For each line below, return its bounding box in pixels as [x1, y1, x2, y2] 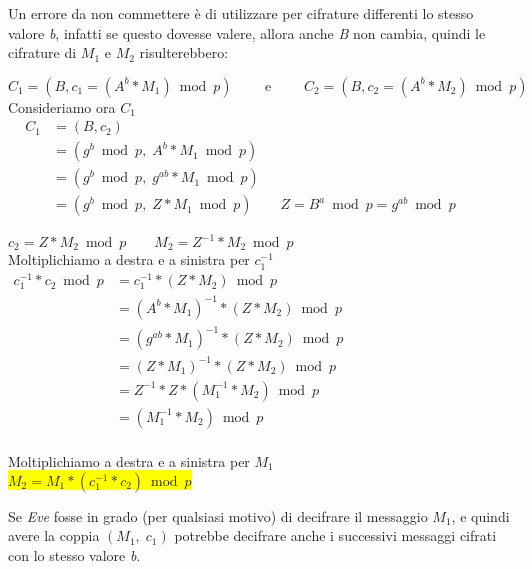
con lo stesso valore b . [8, 544, 141, 565]
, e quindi [451, 505, 510, 526]
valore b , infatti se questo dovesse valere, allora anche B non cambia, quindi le [8, 22, 486, 43]
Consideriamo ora [8, 96, 116, 117]
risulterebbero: [139, 42, 229, 63]
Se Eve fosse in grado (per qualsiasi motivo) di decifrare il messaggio [8, 505, 428, 526]
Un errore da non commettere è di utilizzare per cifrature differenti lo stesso [8, 3, 474, 23]
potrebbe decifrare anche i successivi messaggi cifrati [174, 525, 497, 546]
